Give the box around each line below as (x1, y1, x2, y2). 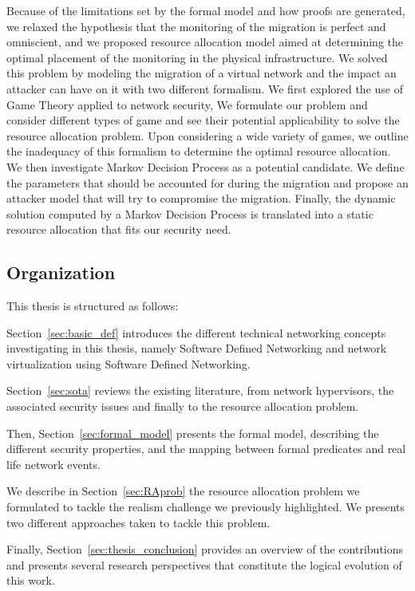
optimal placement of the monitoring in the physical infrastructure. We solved (6, 49, 388, 65)
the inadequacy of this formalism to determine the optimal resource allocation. (6, 143, 391, 160)
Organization (6, 260, 116, 285)
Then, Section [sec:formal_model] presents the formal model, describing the (6, 424, 379, 441)
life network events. (6, 455, 101, 472)
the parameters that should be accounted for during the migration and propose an (6, 174, 409, 191)
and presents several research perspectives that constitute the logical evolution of (6, 556, 402, 573)
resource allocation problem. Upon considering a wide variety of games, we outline (6, 127, 409, 144)
